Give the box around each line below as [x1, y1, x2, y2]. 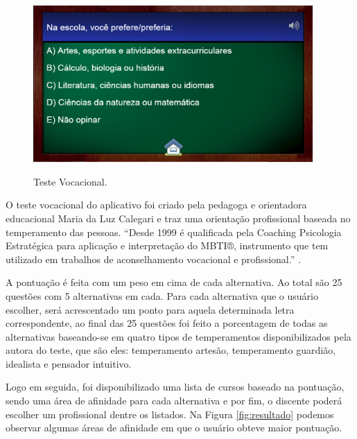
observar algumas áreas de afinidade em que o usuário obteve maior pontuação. [6, 420, 342, 435]
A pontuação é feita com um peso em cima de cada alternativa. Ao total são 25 [6, 275, 342, 289]
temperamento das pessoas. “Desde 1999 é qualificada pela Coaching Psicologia [6, 224, 342, 239]
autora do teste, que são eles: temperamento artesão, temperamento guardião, [6, 343, 336, 357]
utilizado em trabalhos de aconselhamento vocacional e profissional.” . [6, 251, 301, 266]
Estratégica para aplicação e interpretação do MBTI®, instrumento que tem [6, 238, 329, 253]
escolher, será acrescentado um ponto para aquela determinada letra [6, 302, 295, 316]
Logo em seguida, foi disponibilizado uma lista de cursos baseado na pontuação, [6, 379, 345, 394]
